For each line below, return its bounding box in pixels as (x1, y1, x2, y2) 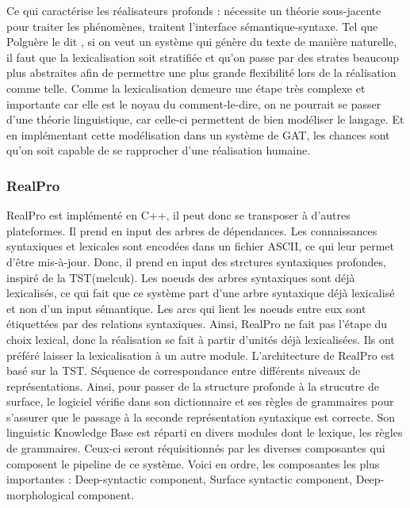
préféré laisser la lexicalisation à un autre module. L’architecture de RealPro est (6, 346, 395, 363)
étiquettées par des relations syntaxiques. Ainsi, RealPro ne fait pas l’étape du (6, 315, 388, 332)
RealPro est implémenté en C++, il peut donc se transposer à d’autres (6, 207, 351, 223)
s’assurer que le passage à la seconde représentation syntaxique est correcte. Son (6, 408, 396, 425)
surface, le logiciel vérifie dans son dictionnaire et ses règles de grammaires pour (6, 393, 394, 410)
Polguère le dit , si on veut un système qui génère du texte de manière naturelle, (6, 33, 397, 50)
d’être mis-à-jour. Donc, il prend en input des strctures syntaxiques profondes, (6, 253, 386, 269)
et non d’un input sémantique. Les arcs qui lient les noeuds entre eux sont (6, 300, 366, 316)
